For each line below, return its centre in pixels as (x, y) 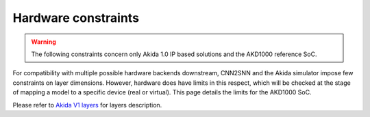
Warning (44, 42)
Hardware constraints (76, 18)
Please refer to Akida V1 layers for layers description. (87, 105)
